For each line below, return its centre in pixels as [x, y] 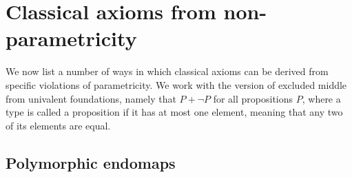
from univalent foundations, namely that [91, 98]
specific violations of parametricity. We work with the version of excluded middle [176, 84]
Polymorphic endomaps [91, 162]
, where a [321, 98]
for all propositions [253, 98]
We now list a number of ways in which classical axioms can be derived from [167, 71]
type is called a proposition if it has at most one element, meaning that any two [174, 112]
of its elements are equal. [58, 125]
